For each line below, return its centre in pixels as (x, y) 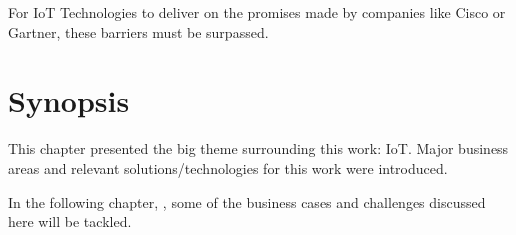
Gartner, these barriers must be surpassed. (138, 31)
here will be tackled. (70, 221)
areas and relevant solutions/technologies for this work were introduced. (228, 167)
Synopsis (69, 100)
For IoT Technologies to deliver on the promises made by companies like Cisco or (257, 12)
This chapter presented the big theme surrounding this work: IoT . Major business (258, 148)
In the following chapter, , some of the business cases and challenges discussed (247, 201)
